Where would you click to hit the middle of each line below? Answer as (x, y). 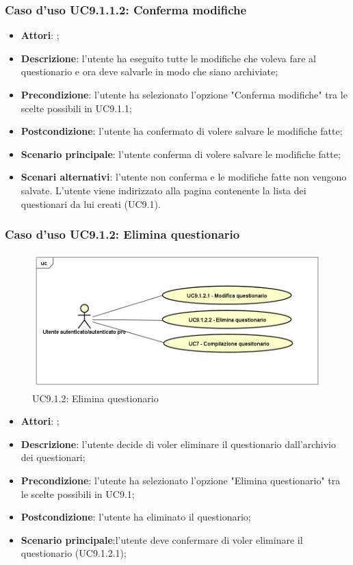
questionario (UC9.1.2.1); (74, 553)
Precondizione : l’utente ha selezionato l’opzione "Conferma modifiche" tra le (184, 94)
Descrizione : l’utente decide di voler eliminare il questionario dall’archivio (178, 444)
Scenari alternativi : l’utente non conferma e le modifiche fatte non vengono (184, 177)
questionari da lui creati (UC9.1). (91, 203)
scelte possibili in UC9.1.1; (76, 108)
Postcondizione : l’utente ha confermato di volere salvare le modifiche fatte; (182, 131)
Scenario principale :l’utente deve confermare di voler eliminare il (162, 539)
